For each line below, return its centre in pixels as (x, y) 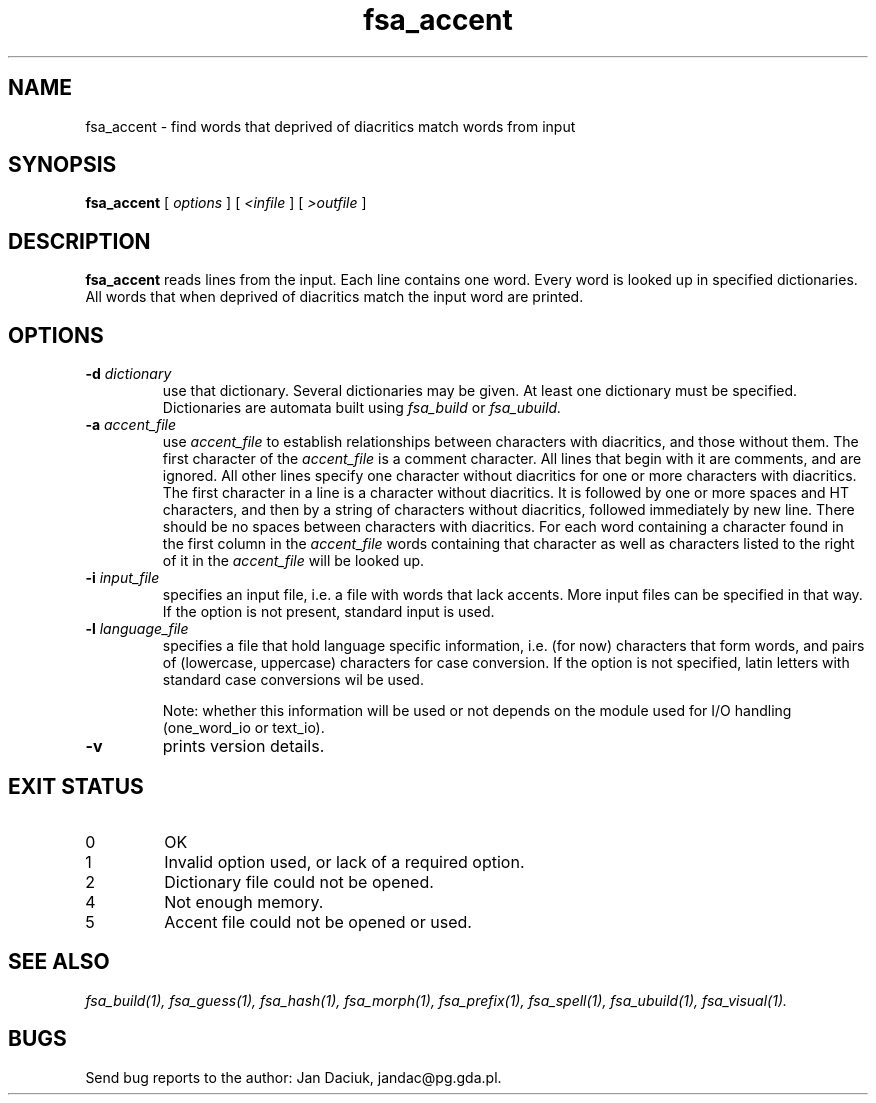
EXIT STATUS (76, 786)
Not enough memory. (244, 901)
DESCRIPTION (79, 241)
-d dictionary (128, 374)
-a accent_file (131, 425)
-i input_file (122, 578)
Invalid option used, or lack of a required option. (344, 861)
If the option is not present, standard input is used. (328, 612)
